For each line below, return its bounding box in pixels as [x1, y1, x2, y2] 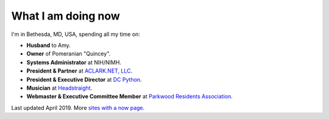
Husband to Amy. [26, 41, 71, 49]
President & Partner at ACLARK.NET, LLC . [26, 67, 133, 74]
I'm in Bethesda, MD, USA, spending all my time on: [11, 31, 140, 38]
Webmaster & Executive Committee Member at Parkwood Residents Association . [26, 93, 233, 100]
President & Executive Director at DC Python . [26, 76, 143, 83]
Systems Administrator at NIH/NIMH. [26, 59, 122, 66]
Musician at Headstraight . [26, 84, 93, 92]
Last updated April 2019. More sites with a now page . [11, 104, 145, 111]
